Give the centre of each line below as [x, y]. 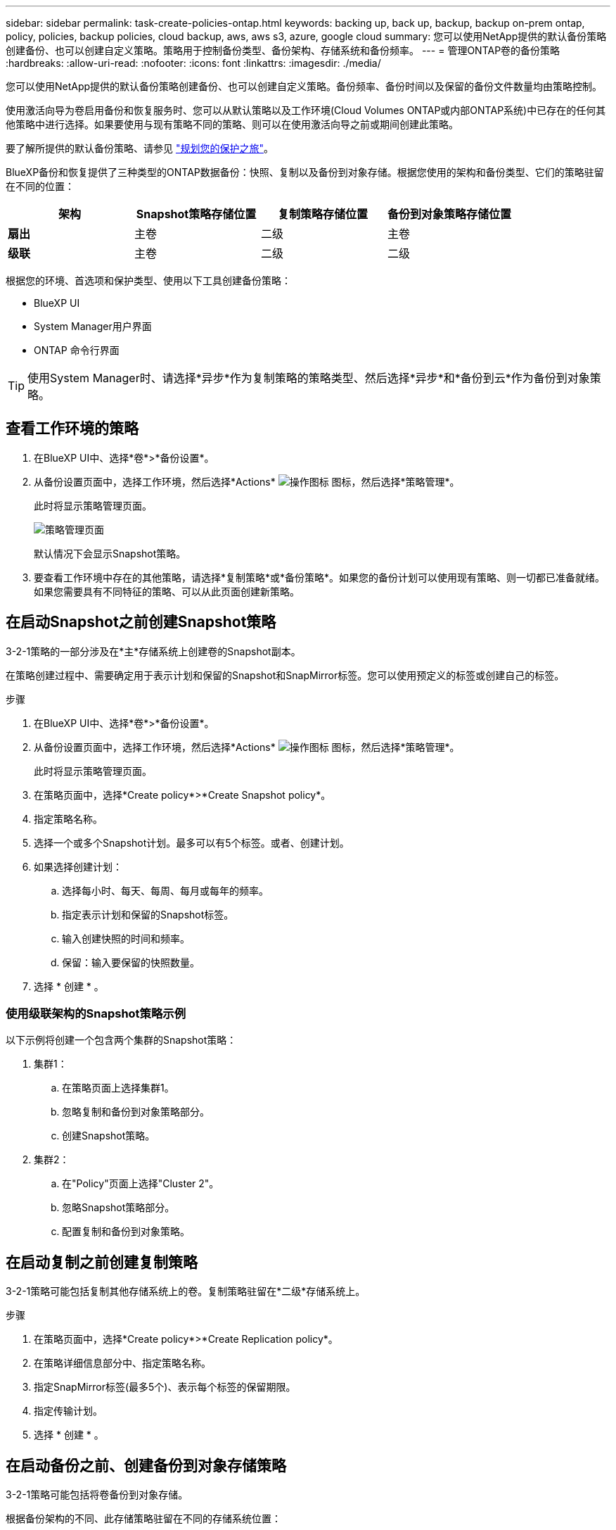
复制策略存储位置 [323, 214]
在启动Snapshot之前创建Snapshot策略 [141, 622]
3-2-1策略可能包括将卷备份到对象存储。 [97, 1495]
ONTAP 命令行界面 [77, 350]
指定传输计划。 [68, 1411]
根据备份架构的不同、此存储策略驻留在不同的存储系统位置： [143, 1519]
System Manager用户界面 [93, 326]
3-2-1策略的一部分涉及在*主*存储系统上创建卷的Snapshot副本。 [153, 651]
